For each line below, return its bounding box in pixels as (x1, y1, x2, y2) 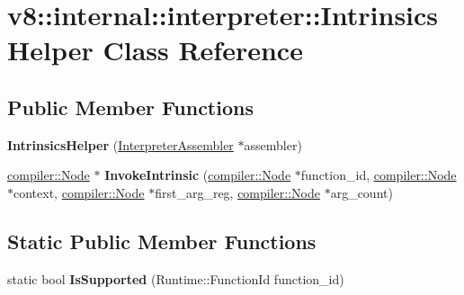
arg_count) (330, 183, 393, 201)
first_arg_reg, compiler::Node (155, 183, 320, 201)
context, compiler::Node (13, 183, 145, 201)
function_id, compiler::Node (300, 165, 457, 184)
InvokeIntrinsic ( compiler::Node (104, 165, 291, 184)
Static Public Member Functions (7, 227, 317, 255)
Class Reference (103, 31, 303, 68)
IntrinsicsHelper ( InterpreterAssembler (7, 135, 234, 154)
